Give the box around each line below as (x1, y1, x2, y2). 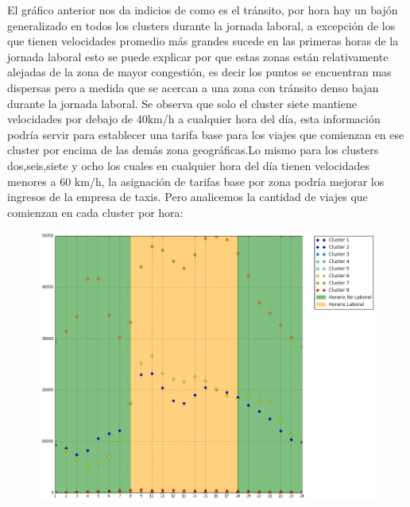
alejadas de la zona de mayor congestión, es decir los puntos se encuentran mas (7, 64, 392, 80)
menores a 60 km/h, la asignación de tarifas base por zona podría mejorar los (7, 172, 385, 189)
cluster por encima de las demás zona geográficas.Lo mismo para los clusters (7, 141, 379, 158)
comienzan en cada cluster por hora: (7, 203, 184, 220)
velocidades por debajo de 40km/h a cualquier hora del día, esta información (7, 110, 381, 127)
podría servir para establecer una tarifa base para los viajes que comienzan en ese (7, 126, 404, 142)
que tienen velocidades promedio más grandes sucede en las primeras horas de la (7, 33, 399, 49)
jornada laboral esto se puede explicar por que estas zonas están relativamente (7, 48, 389, 64)
